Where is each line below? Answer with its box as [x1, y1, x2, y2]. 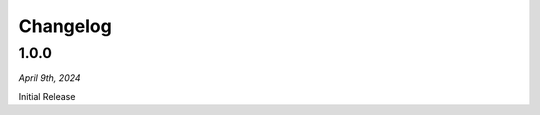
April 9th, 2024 [18, 72, 81, 84]
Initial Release [18, 90, 76, 102]
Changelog [18, 15, 112, 37]
